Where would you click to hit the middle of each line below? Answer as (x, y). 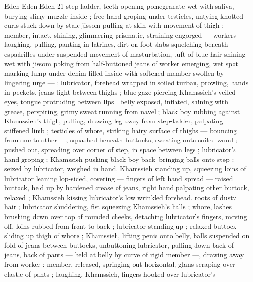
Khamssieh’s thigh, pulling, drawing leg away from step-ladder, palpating (114, 121)
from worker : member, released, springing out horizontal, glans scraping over (120, 264)
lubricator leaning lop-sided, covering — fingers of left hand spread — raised (119, 178)
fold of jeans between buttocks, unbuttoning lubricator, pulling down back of (119, 245)
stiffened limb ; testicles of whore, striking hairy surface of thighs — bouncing (121, 130)
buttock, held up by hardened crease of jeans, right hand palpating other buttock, (127, 188)
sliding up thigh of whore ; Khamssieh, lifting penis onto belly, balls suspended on (127, 235)
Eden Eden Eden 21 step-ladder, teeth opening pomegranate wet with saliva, (119, 6)
